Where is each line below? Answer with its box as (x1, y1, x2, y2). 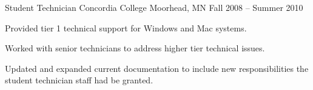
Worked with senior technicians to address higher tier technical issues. (5, 42, 265, 54)
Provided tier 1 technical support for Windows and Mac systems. (5, 21, 247, 34)
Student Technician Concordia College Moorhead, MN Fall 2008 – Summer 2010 (5, 1, 303, 13)
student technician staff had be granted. (5, 74, 153, 86)
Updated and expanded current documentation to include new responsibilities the (5, 62, 309, 74)
